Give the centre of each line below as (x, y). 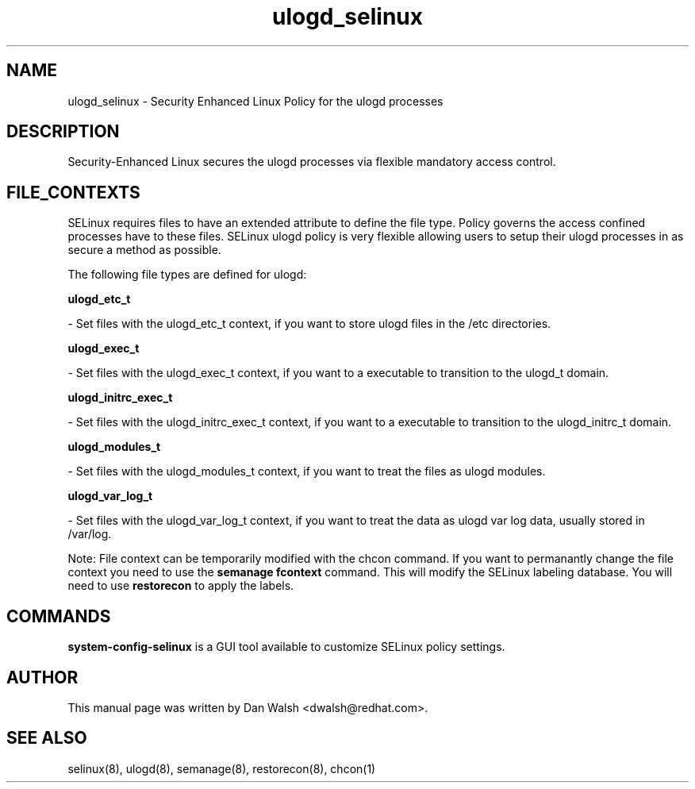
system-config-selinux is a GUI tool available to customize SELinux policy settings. (286, 647)
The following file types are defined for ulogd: (187, 275)
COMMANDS (59, 616)
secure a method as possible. (144, 250)
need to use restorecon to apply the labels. (181, 586)
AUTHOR (42, 677)
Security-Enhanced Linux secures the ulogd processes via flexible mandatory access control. (312, 162)
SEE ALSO (47, 738)
